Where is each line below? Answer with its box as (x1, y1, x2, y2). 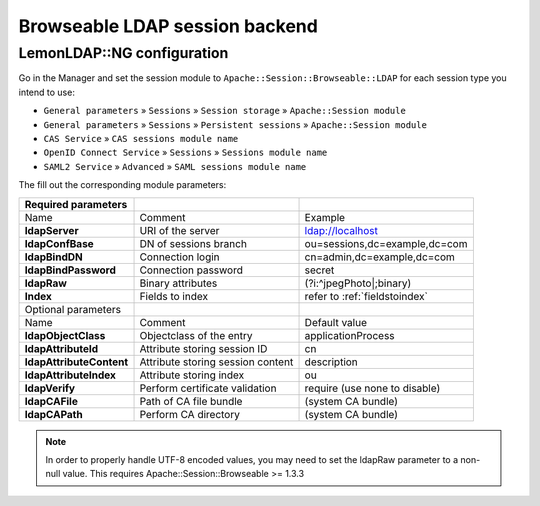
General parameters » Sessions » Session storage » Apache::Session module (43, 105, 407, 117)
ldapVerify (24, 381, 75, 395)
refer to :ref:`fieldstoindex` (304, 289, 429, 303)
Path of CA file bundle (139, 394, 243, 408)
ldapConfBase (24, 236, 94, 250)
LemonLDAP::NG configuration (18, 44, 229, 62)
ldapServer (24, 223, 79, 237)
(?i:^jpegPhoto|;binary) (304, 276, 412, 290)
